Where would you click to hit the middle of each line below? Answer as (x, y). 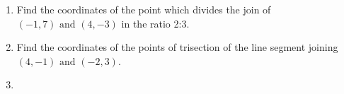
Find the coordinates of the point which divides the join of (144, 9)
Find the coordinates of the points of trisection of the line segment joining (177, 47)
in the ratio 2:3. (155, 23)
